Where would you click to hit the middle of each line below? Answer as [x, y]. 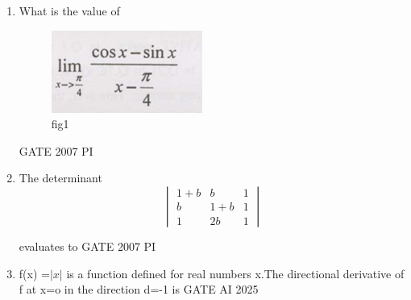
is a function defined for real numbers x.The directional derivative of [235, 273]
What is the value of [69, 10]
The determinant [60, 178]
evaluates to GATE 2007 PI [87, 246]
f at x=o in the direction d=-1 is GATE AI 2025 [139, 289]
